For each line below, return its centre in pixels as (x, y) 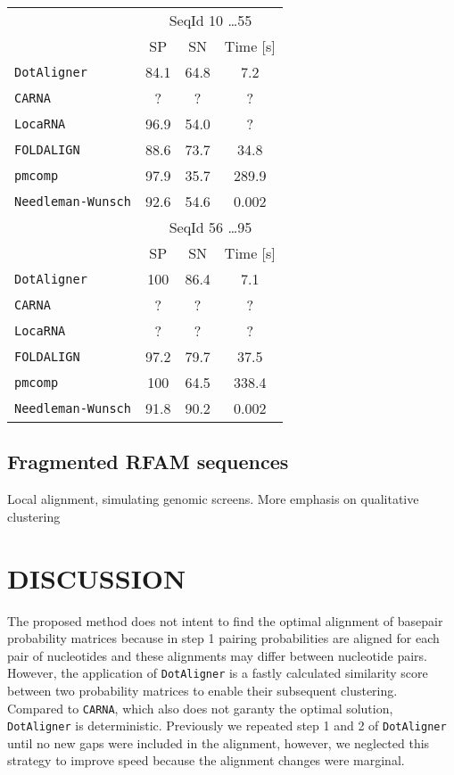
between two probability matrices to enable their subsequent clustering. (202, 690)
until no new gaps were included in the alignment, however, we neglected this (219, 742)
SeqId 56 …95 (210, 227)
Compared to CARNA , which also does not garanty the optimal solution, (200, 708)
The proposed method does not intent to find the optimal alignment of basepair (225, 620)
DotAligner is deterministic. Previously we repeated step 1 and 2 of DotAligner (227, 726)
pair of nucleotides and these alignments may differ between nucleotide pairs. (217, 655)
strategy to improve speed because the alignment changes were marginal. (206, 760)
